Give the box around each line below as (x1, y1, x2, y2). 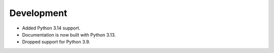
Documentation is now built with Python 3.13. (22, 31, 116, 37)
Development (9, 7, 67, 18)
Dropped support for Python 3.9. (22, 39, 91, 45)
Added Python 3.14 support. (22, 25, 81, 31)
